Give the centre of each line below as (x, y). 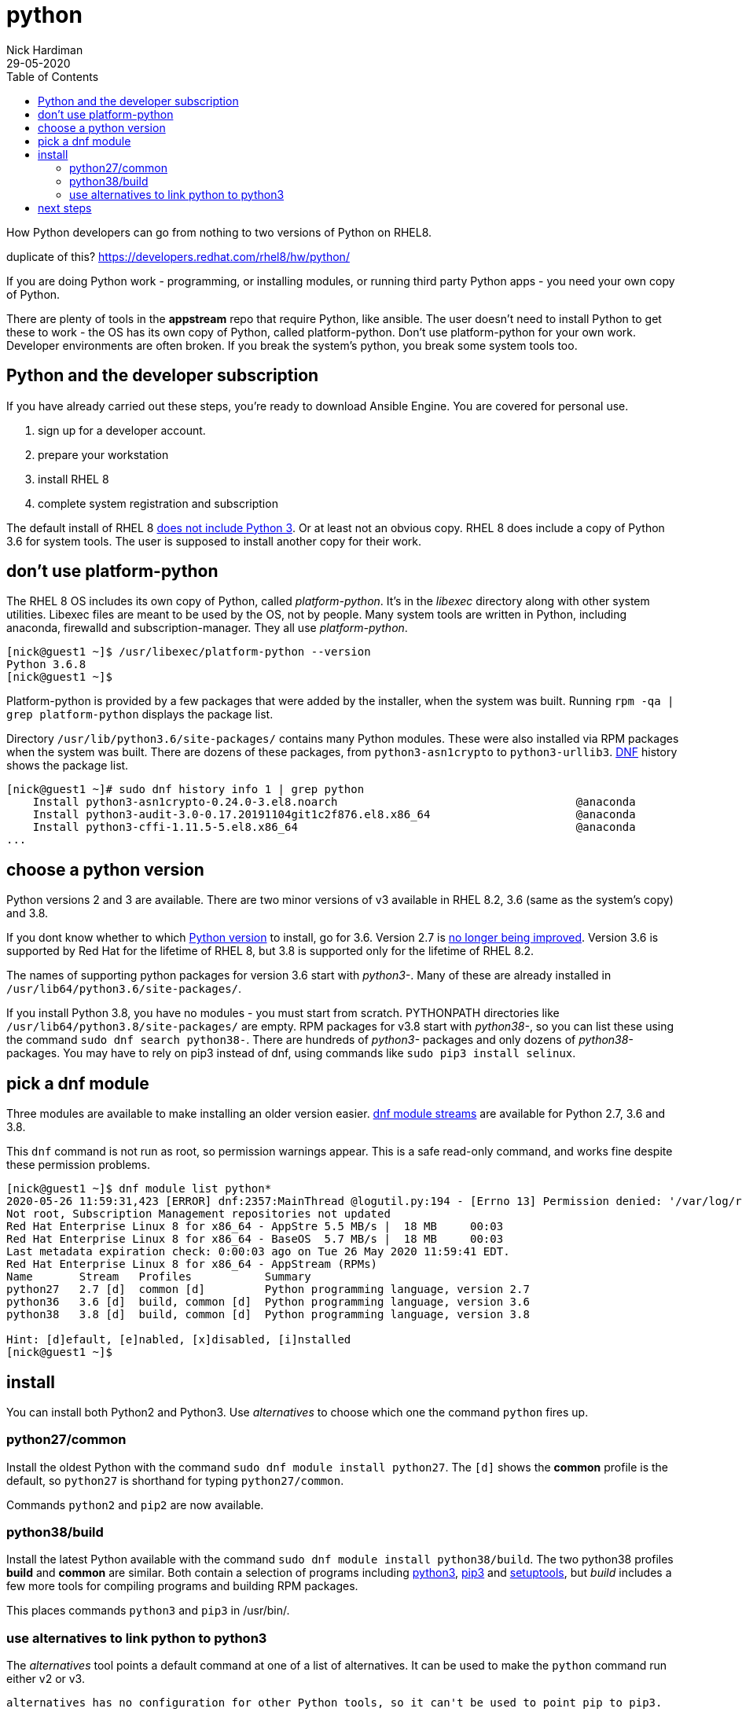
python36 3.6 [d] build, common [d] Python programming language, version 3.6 (268, 1302)
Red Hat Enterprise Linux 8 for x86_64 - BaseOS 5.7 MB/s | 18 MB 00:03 (255, 1239)
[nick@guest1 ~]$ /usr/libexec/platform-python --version (189, 652)
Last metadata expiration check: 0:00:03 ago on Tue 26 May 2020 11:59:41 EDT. (258, 1252)
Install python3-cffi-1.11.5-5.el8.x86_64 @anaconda (334, 827)
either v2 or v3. (46, 1679)
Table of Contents (53, 76)
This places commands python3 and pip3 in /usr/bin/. (148, 1611)
